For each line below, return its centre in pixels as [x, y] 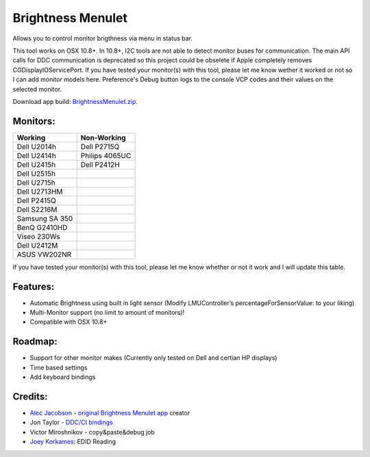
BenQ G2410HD [42, 227]
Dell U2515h [36, 173]
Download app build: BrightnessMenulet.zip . [75, 101]
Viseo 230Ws [38, 236]
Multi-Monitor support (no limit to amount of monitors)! [107, 313]
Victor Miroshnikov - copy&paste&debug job [92, 432]
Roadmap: [35, 342]
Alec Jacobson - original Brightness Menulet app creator [110, 413]
